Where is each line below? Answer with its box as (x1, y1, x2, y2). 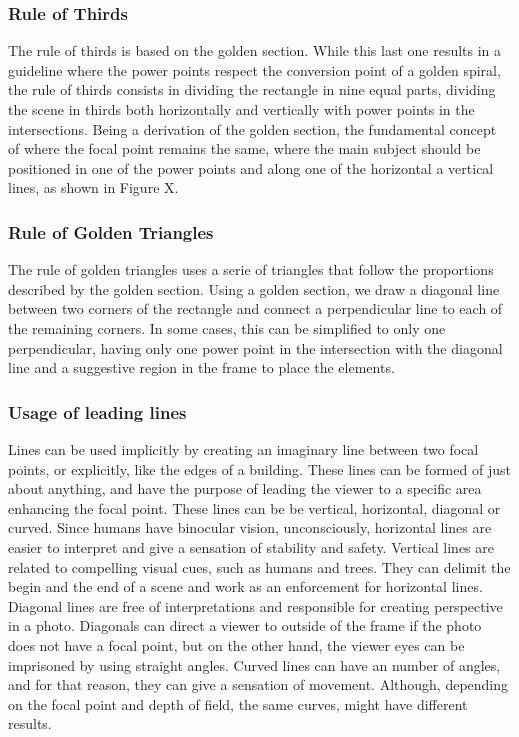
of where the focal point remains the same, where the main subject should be (8, 138, 481, 159)
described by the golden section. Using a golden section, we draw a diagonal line (8, 278, 500, 299)
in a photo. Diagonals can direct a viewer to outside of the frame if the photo (8, 615, 482, 636)
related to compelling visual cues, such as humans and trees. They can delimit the (8, 556, 511, 577)
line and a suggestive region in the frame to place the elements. (8, 357, 395, 378)
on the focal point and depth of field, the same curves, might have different (8, 693, 468, 714)
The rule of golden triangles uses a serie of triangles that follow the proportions (8, 259, 494, 280)
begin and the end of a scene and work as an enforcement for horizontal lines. (8, 576, 483, 597)
